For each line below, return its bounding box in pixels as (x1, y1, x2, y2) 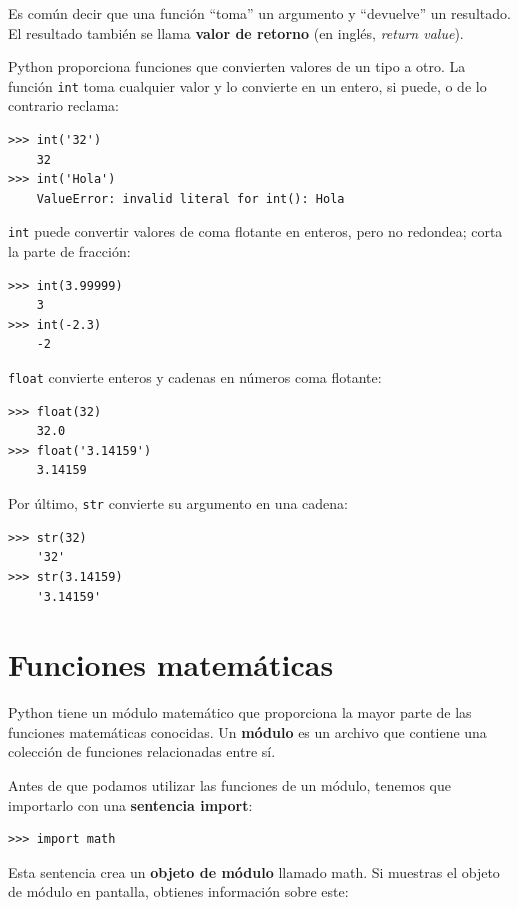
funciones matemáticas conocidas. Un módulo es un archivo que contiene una (8, 721, 487, 742)
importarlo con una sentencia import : (8, 794, 253, 815)
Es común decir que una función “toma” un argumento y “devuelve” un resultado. (8, 3, 511, 23)
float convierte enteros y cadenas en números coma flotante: (8, 367, 382, 388)
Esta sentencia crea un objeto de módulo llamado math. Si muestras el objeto (8, 861, 500, 882)
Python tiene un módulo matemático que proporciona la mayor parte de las (8, 702, 472, 723)
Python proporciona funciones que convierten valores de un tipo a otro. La (8, 56, 466, 77)
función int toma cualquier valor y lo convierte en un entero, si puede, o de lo (8, 75, 487, 96)
